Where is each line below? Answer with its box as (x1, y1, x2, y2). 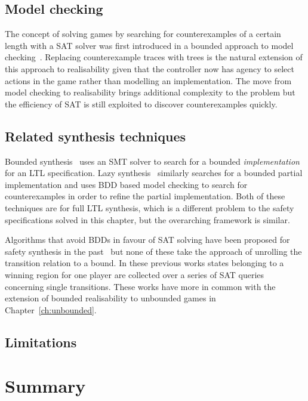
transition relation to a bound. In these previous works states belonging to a (5, 257, 284, 269)
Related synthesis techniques (5, 127, 186, 145)
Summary (5, 374, 86, 398)
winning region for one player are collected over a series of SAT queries (5, 268, 264, 280)
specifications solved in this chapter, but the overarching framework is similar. (5, 213, 290, 226)
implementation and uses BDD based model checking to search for (5, 178, 248, 190)
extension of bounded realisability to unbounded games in (5, 292, 216, 304)
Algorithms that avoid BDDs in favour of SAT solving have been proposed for (5, 233, 290, 246)
